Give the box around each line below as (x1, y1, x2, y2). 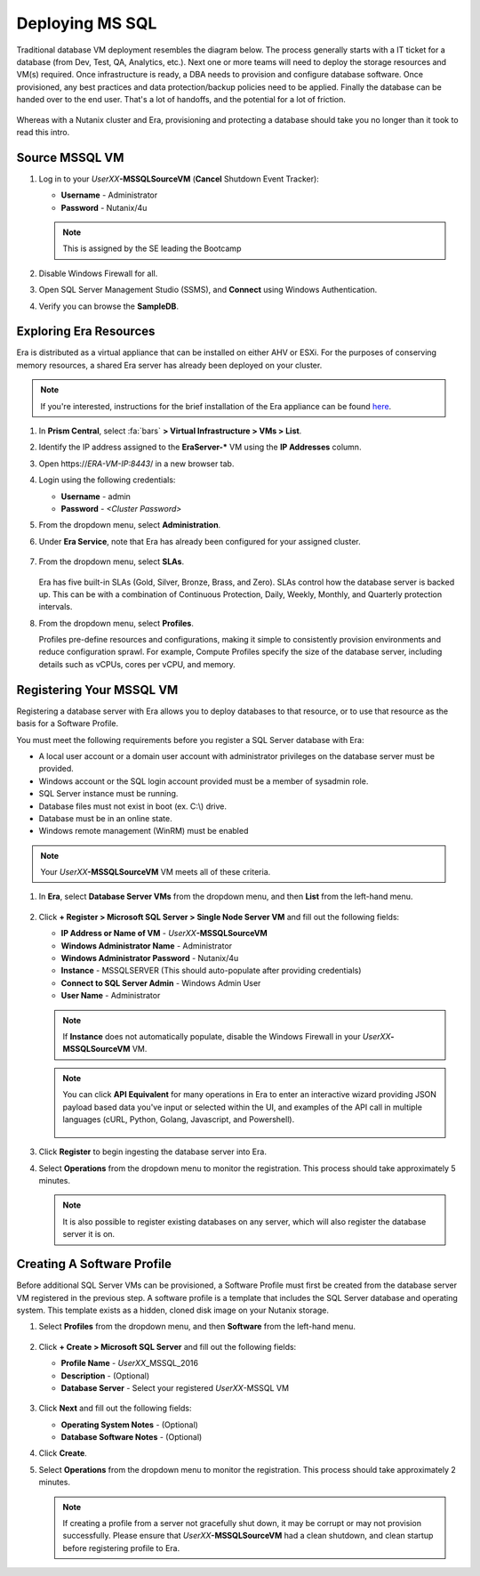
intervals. (38, 602, 73, 612)
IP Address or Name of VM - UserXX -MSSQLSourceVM (60, 928, 268, 939)
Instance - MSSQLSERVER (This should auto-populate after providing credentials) (60, 966, 362, 976)
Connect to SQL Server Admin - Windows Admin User (60, 977, 261, 988)
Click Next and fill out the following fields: (38, 1402, 192, 1414)
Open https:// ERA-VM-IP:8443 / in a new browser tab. (38, 458, 235, 469)
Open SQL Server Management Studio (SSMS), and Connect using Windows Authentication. (38, 285, 378, 295)
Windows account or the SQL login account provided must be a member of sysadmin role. (38, 775, 369, 787)
